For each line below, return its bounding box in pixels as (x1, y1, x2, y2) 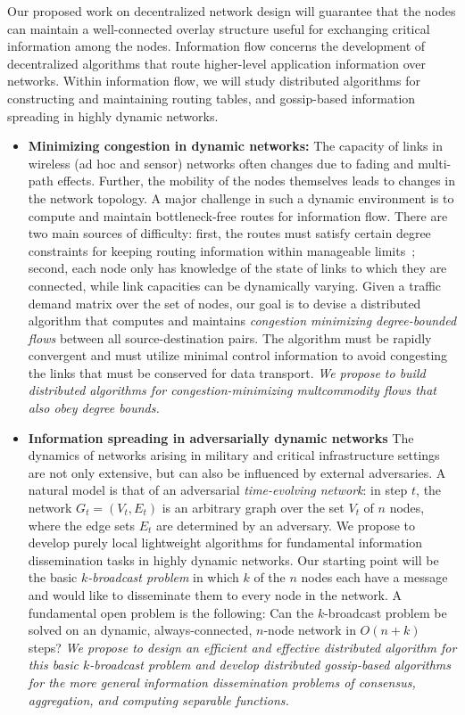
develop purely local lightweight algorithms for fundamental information (28, 533, 423, 552)
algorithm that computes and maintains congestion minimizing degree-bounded (28, 311, 457, 330)
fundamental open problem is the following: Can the (28, 603, 314, 621)
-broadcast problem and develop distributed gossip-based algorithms (89, 655, 452, 674)
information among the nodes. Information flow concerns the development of (7, 37, 426, 55)
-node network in (263, 620, 356, 639)
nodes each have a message (301, 568, 448, 587)
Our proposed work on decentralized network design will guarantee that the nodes (7, 2, 456, 20)
